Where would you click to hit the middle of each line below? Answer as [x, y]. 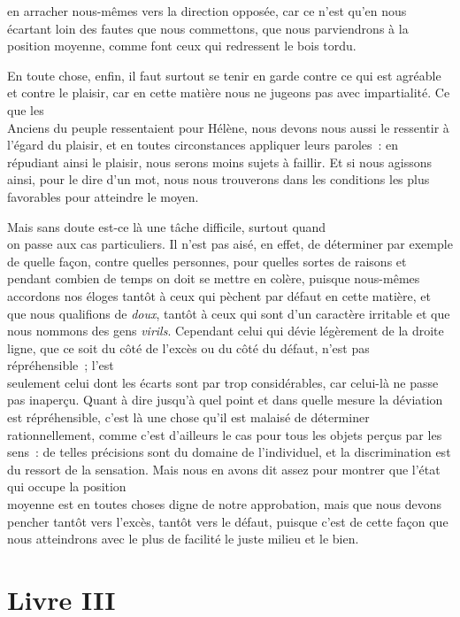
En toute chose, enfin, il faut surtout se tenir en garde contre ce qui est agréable [224, 75]
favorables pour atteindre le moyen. [103, 196]
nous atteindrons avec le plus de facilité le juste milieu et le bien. [183, 539]
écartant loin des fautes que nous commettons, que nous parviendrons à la [208, 28]
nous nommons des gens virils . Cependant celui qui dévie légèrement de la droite [226, 331]
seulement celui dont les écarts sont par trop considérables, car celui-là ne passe [223, 382]
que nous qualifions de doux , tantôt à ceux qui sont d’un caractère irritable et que [229, 313]
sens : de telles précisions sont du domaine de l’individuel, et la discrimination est [229, 452]
